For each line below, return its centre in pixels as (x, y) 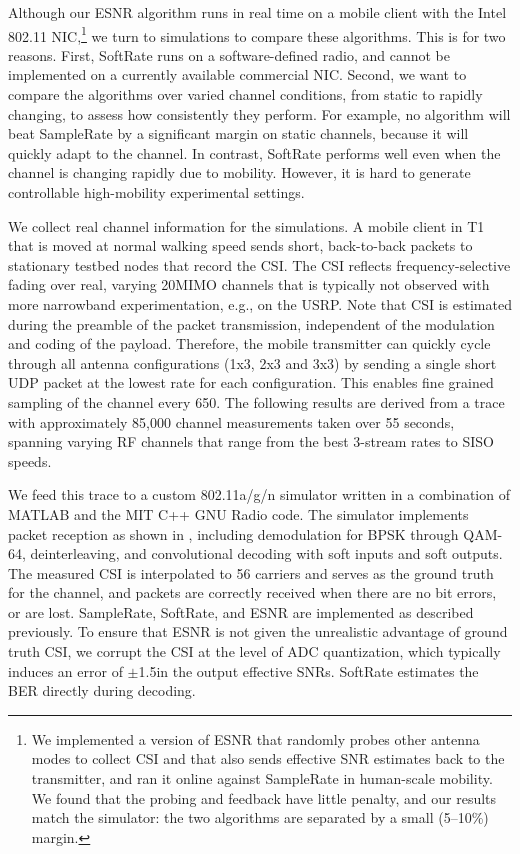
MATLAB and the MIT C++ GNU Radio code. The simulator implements (238, 513)
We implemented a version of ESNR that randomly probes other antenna (255, 738)
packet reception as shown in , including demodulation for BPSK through (233, 533)
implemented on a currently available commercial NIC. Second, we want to (237, 74)
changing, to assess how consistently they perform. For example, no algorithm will (259, 113)
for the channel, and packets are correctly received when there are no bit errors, (252, 592)
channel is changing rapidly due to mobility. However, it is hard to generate (239, 172)
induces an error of (65, 670)
